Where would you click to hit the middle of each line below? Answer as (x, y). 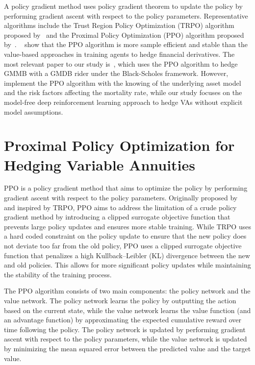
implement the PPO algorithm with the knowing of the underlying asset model (123, 83)
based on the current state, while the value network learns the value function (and (127, 310)
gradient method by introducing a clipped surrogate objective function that (117, 217)
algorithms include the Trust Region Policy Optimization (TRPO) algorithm (119, 25)
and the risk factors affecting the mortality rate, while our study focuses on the (123, 92)
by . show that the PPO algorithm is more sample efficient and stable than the (126, 44)
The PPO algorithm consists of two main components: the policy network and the (127, 291)
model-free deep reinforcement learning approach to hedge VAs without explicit (123, 102)
